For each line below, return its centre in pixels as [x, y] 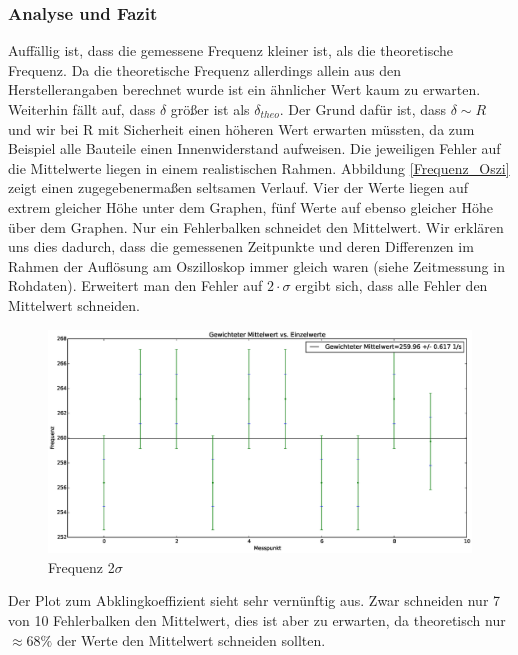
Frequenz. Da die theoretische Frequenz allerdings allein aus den [204, 69]
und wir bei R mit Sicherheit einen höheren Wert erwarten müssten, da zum [241, 128]
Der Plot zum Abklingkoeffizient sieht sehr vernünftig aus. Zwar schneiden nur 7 [254, 600]
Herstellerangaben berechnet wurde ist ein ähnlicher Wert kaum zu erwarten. [244, 89]
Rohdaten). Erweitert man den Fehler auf [135, 285]
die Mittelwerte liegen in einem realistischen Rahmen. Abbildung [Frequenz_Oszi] [259, 167]
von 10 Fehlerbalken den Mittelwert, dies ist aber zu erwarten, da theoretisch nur [257, 619]
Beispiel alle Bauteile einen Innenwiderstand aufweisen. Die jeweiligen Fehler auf [254, 148]
